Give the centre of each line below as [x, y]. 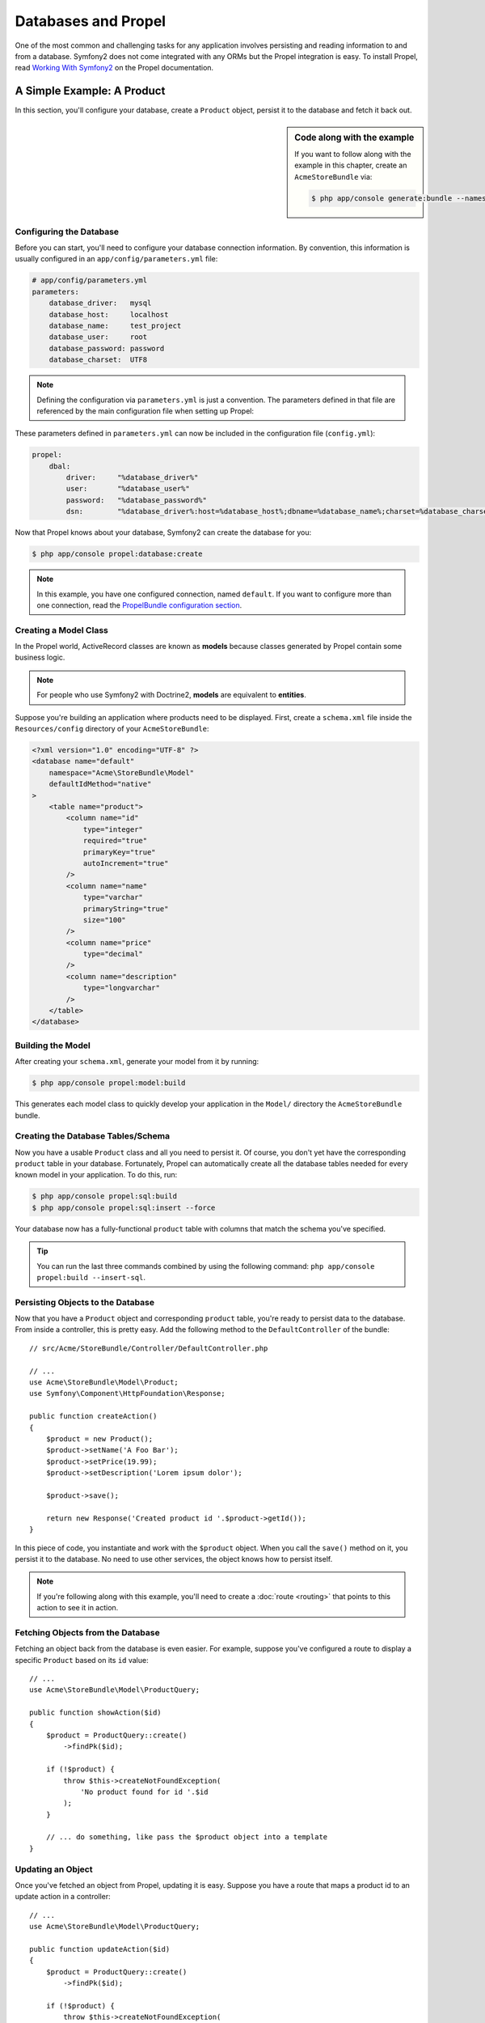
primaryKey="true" [120, 852]
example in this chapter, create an [351, 165]
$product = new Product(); [99, 1439]
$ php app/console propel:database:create [117, 554]
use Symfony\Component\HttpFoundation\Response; [127, 1393]
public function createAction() [93, 1417]
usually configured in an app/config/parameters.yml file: [116, 259]
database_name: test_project [115, 325]
